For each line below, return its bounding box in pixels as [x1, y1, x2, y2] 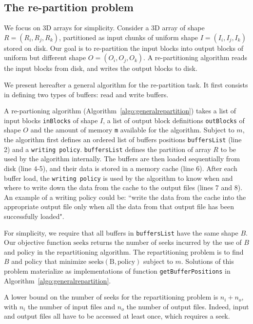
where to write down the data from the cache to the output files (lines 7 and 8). [4, 182, 243, 193]
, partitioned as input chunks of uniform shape [59, 32, 198, 42]
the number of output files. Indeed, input [126, 301, 249, 311]
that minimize [44, 256, 86, 266]
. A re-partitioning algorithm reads [143, 52, 248, 63]
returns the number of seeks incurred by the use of [91, 237, 242, 247]
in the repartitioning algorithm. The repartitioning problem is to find [37, 246, 244, 257]
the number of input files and [28, 301, 116, 311]
